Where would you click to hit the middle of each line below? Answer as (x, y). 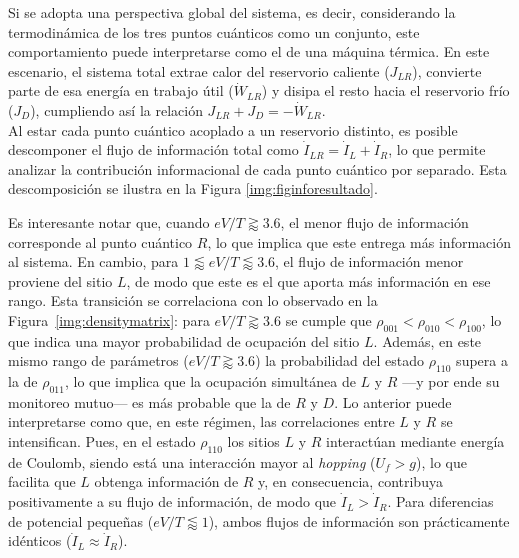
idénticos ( (40, 540)
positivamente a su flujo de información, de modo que (172, 501)
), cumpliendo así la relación (116, 109)
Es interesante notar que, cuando (109, 221)
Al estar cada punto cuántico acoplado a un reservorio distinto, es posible (233, 129)
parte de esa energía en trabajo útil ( (121, 90)
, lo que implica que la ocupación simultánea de (210, 381)
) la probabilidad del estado (340, 360)
